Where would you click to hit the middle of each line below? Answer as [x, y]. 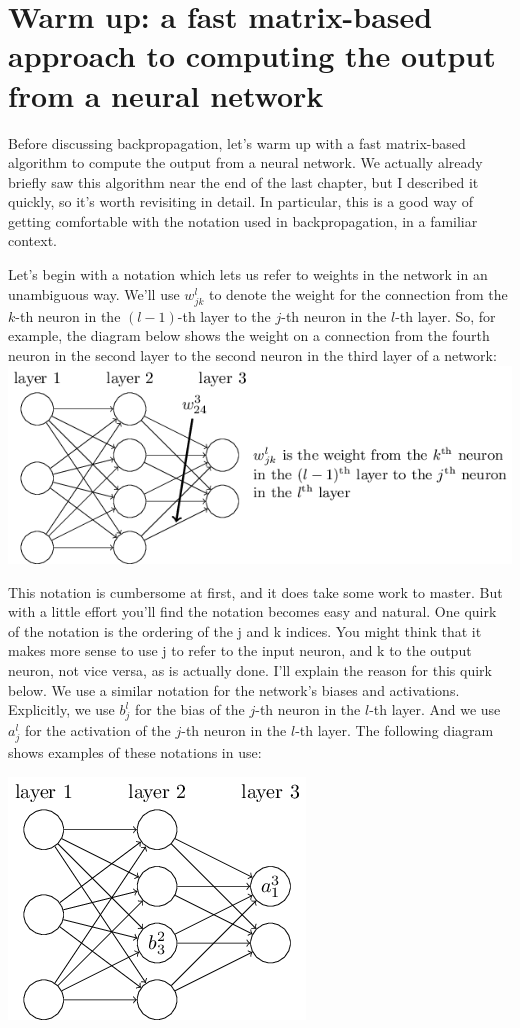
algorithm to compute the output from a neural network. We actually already [245, 162]
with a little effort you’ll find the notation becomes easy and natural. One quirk [252, 611]
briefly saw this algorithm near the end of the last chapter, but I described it [243, 181]
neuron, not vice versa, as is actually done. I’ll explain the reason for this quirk [250, 670]
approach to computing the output [252, 55]
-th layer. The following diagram [394, 729]
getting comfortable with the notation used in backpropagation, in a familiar [243, 220]
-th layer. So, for [445, 315]
